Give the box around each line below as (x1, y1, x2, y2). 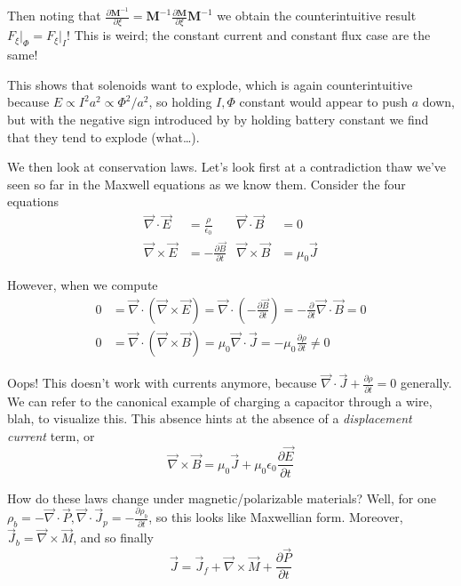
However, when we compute (7, 276, 158, 294)
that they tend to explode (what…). (7, 127, 200, 146)
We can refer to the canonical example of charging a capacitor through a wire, (7, 391, 433, 410)
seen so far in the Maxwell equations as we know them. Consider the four (7, 174, 406, 193)
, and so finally (73, 528, 154, 547)
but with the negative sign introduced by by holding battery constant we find (7, 109, 429, 128)
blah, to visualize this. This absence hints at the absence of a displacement (7, 409, 412, 428)
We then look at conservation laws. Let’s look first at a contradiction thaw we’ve (7, 157, 447, 176)
